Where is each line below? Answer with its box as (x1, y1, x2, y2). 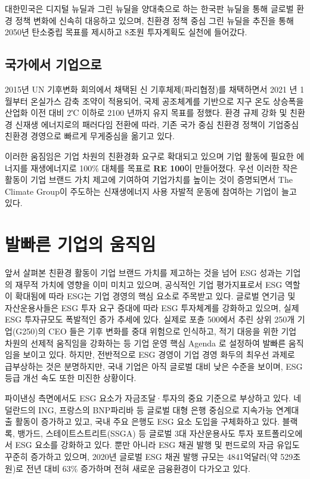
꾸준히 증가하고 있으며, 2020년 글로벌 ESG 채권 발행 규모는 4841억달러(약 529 (5, 450, 293, 462)
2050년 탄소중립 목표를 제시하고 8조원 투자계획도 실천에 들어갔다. (5, 26, 247, 38)
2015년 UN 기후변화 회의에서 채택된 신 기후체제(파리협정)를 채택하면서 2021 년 (5, 82, 297, 95)
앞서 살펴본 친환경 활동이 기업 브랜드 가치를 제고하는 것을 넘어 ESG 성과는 (5, 266, 283, 279)
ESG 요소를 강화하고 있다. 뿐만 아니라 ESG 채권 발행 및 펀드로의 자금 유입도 (15, 438, 300, 451)
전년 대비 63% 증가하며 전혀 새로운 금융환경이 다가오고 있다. (26, 462, 250, 474)
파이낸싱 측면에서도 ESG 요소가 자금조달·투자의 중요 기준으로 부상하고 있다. (5, 391, 291, 404)
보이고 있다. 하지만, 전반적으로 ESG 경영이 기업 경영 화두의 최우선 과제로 (23, 348, 295, 361)
